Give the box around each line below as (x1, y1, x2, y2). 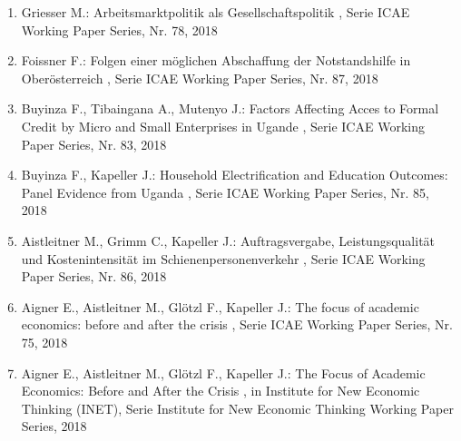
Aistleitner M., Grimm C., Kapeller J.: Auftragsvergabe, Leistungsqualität (21, 230, 436, 250)
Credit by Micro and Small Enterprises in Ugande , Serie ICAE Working (21, 116, 425, 135)
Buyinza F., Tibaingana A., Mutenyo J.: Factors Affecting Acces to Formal (21, 99, 439, 118)
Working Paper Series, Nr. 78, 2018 (21, 20, 218, 39)
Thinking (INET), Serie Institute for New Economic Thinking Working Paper (21, 398, 454, 417)
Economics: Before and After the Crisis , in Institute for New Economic (21, 381, 420, 400)
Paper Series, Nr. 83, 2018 (21, 134, 167, 153)
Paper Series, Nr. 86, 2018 (21, 267, 167, 286)
